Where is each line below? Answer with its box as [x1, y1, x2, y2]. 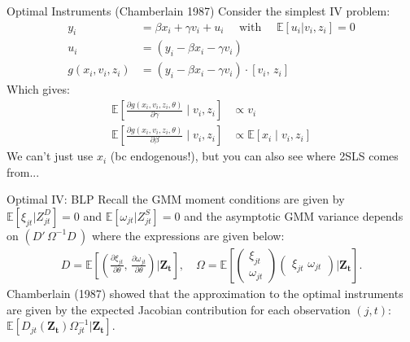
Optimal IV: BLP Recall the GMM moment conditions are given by [7, 191, 345, 208]
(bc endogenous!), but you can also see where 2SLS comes [110, 147, 399, 164]
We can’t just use [7, 147, 94, 164]
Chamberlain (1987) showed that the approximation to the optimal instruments [7, 284, 403, 301]
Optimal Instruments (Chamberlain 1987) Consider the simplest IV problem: [7, 2, 390, 19]
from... [7, 163, 40, 180]
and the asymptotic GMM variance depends [184, 207, 403, 224]
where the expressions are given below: [91, 226, 285, 243]
